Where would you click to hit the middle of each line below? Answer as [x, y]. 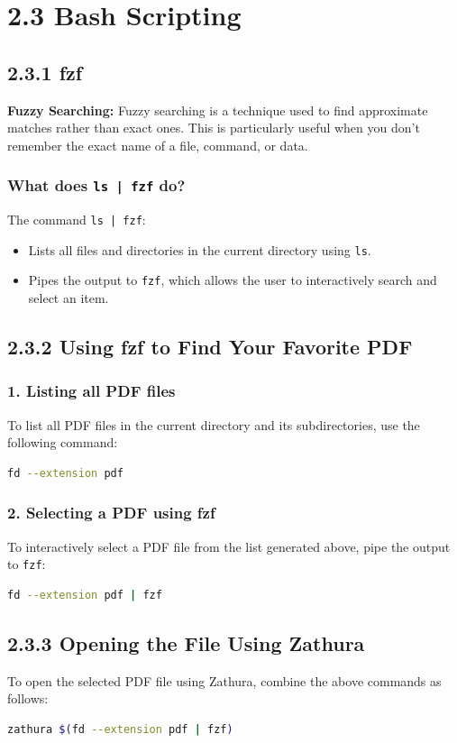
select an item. [69, 298]
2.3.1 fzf [45, 72]
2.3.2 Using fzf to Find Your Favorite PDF [210, 347]
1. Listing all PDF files [91, 391]
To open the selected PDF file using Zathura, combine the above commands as [224, 680]
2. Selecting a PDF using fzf [111, 513]
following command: [63, 442]
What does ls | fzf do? [96, 185]
